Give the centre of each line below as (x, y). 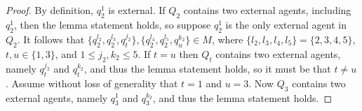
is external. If (137, 10)
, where (227, 39)
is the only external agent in (286, 24)
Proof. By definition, (49, 10)
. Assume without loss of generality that (92, 83)
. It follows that (51, 39)
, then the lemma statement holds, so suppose (112, 24)
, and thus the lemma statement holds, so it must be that (207, 68)
